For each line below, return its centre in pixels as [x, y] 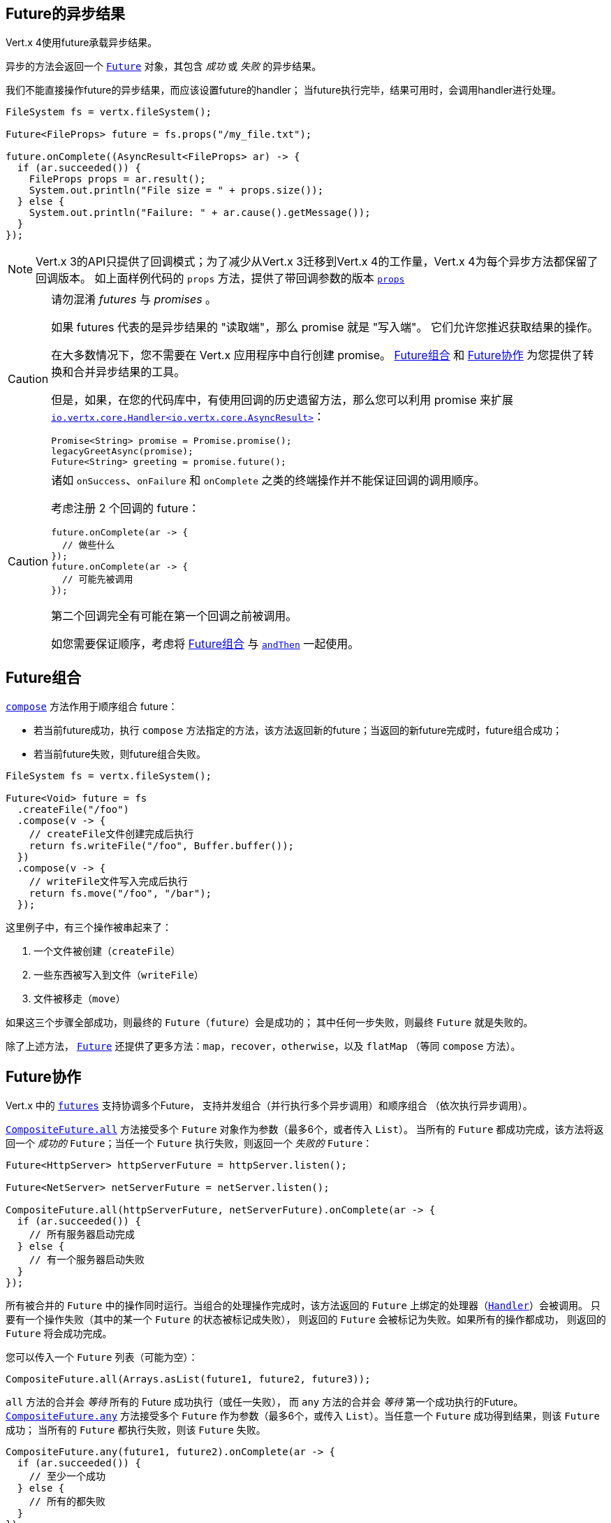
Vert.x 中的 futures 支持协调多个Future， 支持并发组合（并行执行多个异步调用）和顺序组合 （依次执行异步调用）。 [269, 1106]
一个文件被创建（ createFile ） [107, 951]
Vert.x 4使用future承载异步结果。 [82, 43]
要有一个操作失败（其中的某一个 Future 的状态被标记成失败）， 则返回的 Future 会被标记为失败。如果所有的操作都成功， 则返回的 [306, 1320]
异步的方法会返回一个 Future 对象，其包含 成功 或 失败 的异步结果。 [164, 66]
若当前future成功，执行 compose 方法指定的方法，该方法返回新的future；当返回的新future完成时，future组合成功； [298, 730]
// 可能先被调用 [97, 579]
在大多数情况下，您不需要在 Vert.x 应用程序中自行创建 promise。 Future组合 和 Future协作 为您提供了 [317, 355]
